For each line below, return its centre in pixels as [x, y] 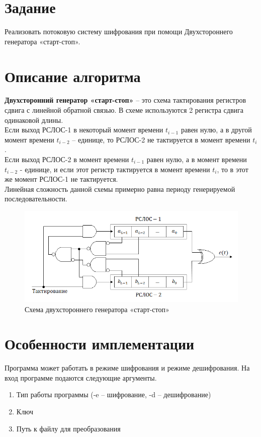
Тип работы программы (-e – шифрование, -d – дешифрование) [114, 394]
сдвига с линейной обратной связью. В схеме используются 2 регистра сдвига [124, 110]
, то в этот [233, 169]
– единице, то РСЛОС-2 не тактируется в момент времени [161, 139]
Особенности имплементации [100, 344]
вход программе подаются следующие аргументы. [81, 377]
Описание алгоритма [73, 76]
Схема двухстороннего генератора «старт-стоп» [97, 309]
